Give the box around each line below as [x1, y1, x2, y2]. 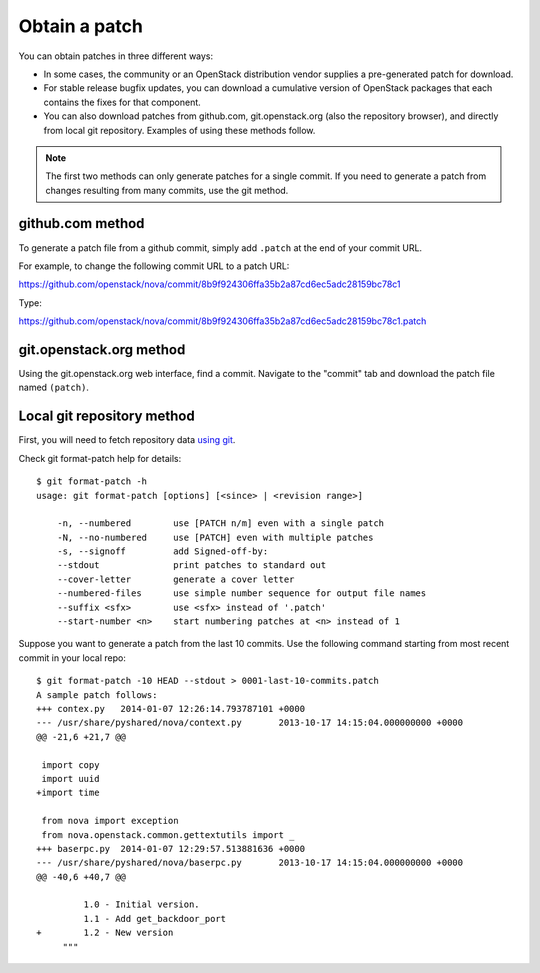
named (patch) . [18, 381, 90, 394]
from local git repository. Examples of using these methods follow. [43, 124, 316, 136]
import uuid [41, 773, 100, 784]
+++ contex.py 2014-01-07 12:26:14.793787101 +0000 [36, 703, 305, 714]
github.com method [18, 215, 145, 232]
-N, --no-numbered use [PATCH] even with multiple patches [56, 531, 374, 543]
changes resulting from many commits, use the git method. [45, 184, 289, 196]
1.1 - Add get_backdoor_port [83, 913, 227, 924]
